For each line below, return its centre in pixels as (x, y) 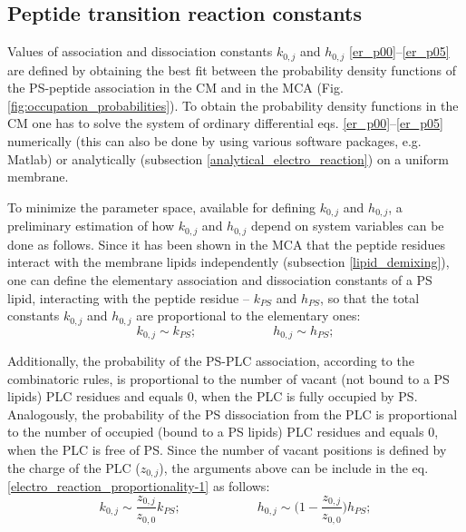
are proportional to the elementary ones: (248, 315)
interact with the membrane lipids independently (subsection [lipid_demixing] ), (228, 262)
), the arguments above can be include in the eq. (294, 467)
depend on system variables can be (347, 226)
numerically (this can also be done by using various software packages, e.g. (214, 141)
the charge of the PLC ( (74, 467)
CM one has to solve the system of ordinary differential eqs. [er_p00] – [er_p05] (225, 123)
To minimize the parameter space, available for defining (162, 207)
